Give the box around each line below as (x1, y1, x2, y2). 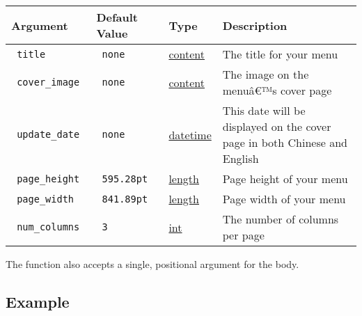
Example (6, 290, 70, 312)
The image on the (222, 66, 309, 82)
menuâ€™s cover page (222, 82, 332, 98)
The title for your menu (222, 46, 338, 62)
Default (96, 9, 138, 25)
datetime (168, 126, 212, 143)
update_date (17, 129, 80, 140)
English (222, 150, 259, 166)
